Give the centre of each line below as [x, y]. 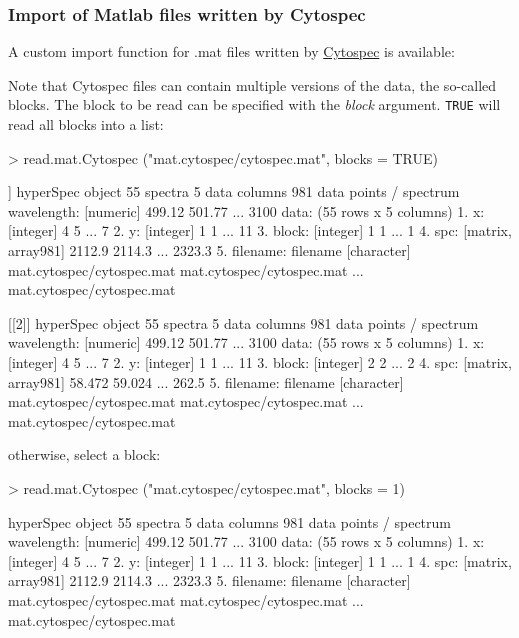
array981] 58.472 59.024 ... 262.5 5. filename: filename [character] [206, 381]
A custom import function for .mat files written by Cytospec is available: [231, 51]
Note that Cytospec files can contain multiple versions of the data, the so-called [252, 84]
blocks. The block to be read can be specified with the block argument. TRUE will [254, 104]
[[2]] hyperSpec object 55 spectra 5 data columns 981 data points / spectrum [243, 322]
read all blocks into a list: [86, 124]
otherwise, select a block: [84, 454]
